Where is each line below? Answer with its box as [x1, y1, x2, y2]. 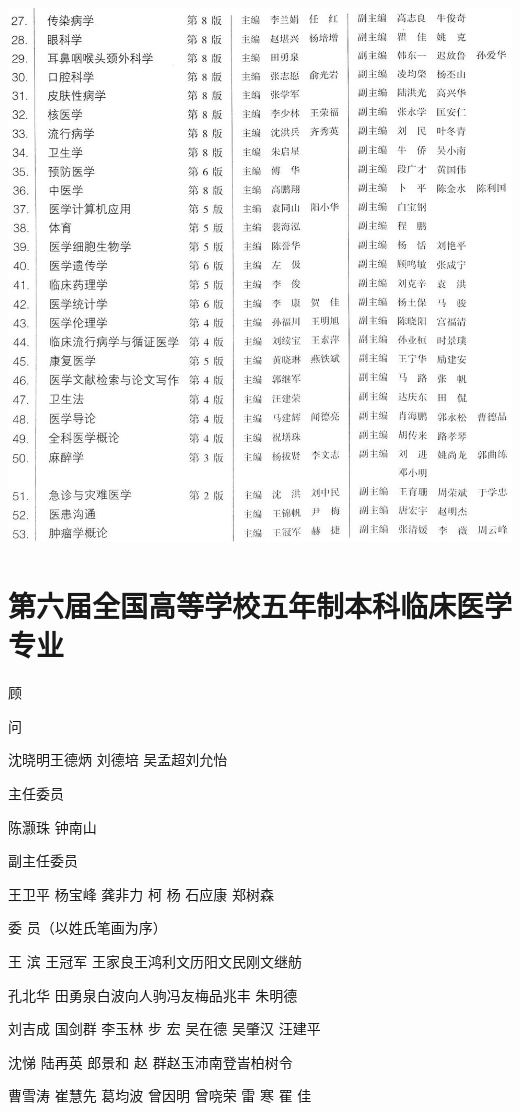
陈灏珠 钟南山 [8, 816, 97, 837]
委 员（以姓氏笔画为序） [8, 917, 167, 938]
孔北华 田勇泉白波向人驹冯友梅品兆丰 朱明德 [8, 984, 298, 1005]
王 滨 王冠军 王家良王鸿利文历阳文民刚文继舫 [8, 950, 302, 971]
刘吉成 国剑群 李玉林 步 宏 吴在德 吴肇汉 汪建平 [8, 1018, 321, 1039]
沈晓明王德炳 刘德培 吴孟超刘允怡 [8, 749, 228, 770]
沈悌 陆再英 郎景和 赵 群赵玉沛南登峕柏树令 [8, 1051, 293, 1072]
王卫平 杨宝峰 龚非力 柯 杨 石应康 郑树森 [8, 883, 274, 904]
